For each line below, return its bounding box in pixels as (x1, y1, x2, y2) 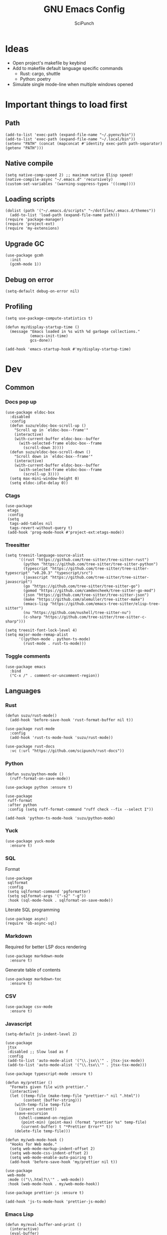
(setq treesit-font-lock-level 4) (5, 628, 78, 633)
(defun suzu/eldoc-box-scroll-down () (10, 449, 91, 454)
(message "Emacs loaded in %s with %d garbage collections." (10, 329, 140, 334)
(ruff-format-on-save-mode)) (10, 776, 71, 781)
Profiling (5, 302, 33, 311)
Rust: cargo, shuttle (20, 71, 61, 77)
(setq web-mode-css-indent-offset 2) (10, 1150, 89, 1155)
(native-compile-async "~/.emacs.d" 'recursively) (5, 177, 113, 182)
